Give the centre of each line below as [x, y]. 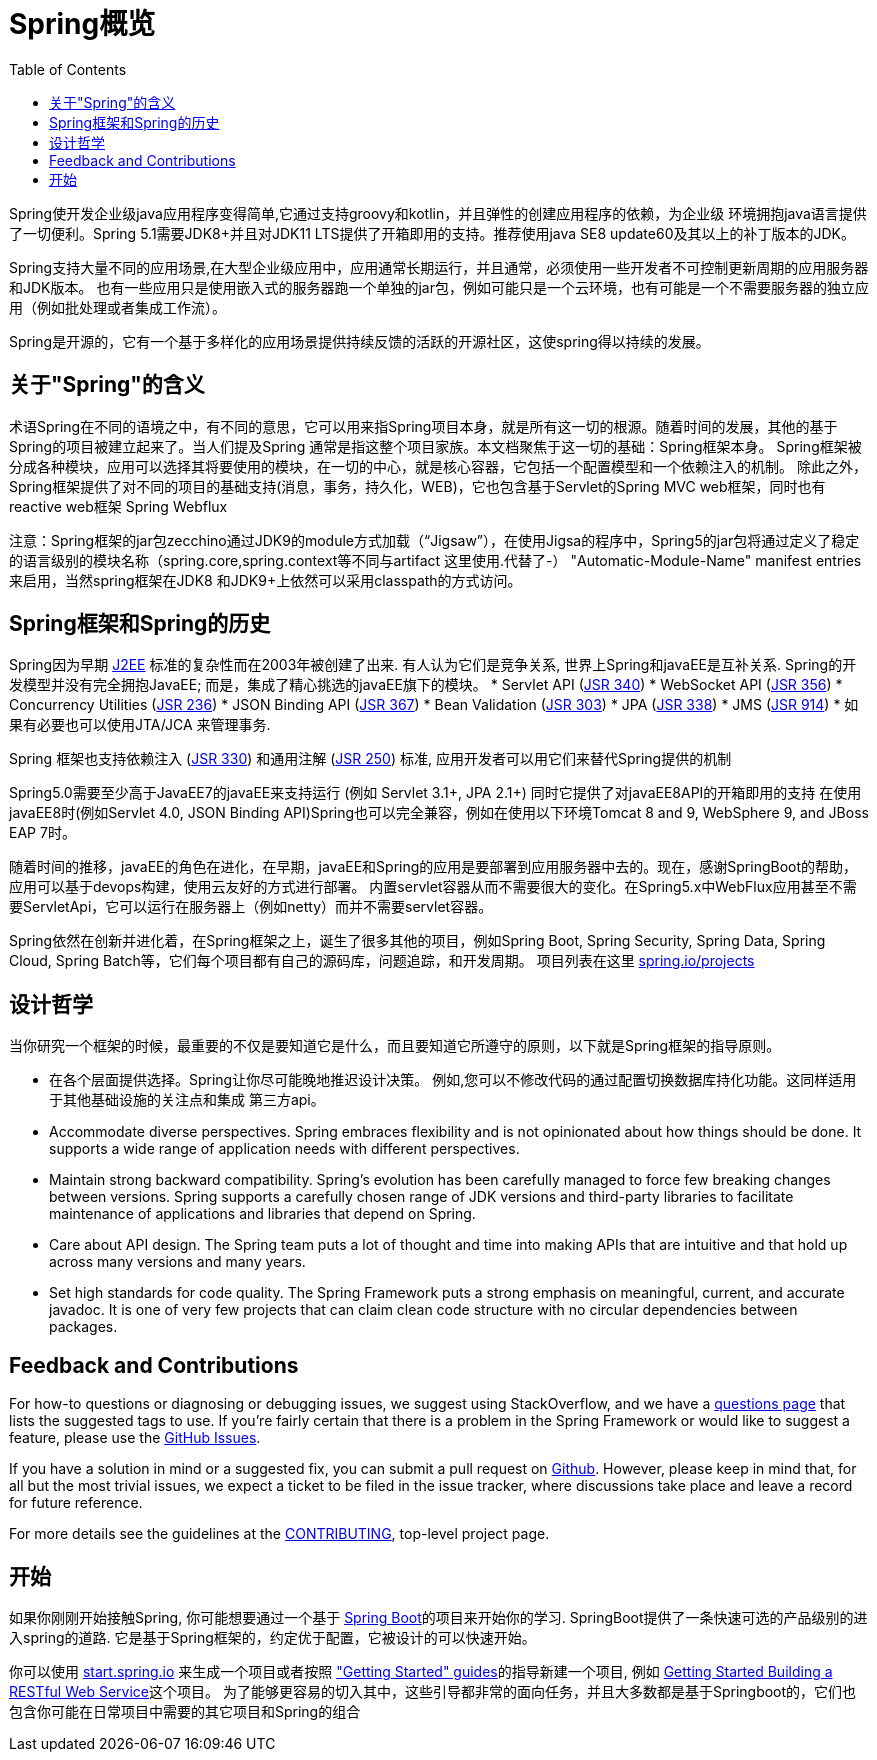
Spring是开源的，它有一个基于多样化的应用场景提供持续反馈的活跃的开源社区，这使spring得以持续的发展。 [359, 341]
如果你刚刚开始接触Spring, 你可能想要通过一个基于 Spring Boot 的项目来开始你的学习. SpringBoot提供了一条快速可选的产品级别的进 [438, 1617]
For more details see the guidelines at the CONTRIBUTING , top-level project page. [279, 1534]
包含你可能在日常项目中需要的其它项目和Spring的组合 [185, 1711]
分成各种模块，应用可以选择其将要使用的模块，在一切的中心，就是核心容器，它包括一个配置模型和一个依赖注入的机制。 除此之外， [438, 466]
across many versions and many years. [177, 1262]
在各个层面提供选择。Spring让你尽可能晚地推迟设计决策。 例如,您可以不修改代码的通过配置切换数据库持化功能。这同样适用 [453, 1080]
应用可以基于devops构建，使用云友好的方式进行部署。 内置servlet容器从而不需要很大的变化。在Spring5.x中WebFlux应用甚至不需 [433, 887]
